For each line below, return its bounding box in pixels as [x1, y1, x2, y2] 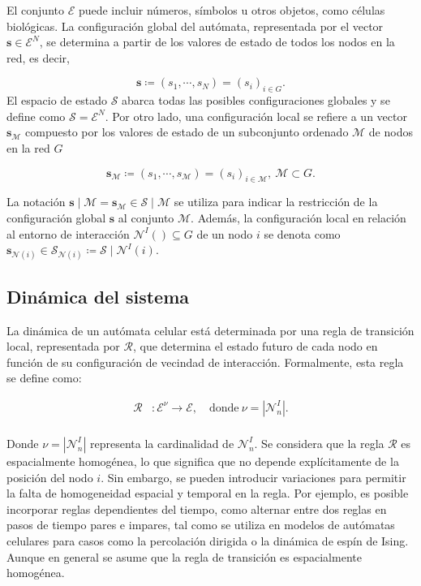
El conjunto [6, 2, 64, 18]
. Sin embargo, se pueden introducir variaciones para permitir [101, 468, 406, 485]
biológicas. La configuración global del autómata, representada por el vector [6, 17, 384, 34]
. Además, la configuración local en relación [191, 209, 406, 226]
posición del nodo [6, 468, 93, 485]
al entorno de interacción [6, 225, 130, 242]
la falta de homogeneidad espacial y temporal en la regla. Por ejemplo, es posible [6, 485, 409, 502]
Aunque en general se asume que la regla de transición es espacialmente [6, 548, 362, 565]
